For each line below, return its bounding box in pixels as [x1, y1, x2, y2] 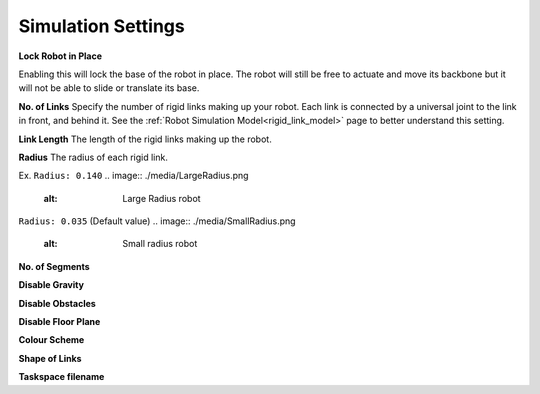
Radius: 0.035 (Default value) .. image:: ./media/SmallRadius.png [18, 215, 296, 227]
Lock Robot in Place [18, 50, 103, 62]
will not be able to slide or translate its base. [18, 82, 200, 94]
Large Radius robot [122, 192, 201, 204]
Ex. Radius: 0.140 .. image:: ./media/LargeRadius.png [18, 170, 249, 182]
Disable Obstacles [18, 297, 97, 309]
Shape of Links [18, 352, 82, 364]
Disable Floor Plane [18, 316, 101, 328]
